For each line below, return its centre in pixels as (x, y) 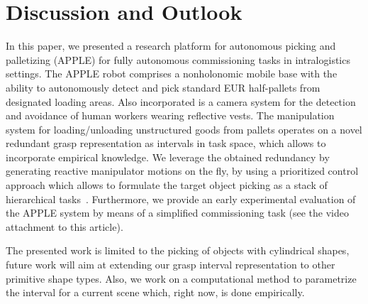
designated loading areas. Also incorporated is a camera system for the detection (181, 101)
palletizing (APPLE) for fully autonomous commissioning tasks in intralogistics (178, 59)
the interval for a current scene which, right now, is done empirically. (155, 292)
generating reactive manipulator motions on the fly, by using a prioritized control (182, 171)
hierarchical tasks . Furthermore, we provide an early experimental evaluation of (181, 199)
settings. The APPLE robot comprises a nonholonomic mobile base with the (172, 74)
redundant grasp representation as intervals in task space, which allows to (166, 143)
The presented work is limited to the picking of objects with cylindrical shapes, (178, 250)
